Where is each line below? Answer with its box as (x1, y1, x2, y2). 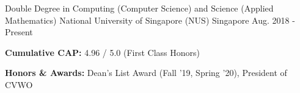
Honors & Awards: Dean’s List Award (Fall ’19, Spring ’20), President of (5, 66, 287, 79)
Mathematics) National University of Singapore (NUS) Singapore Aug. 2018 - (5, 13, 295, 26)
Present (5, 26, 33, 38)
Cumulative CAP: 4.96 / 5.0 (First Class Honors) (5, 46, 200, 58)
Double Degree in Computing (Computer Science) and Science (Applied (5, 2, 274, 14)
